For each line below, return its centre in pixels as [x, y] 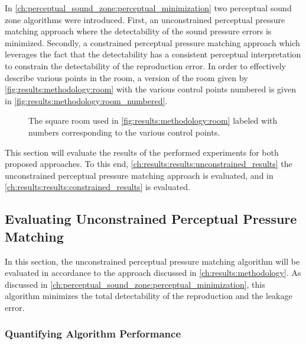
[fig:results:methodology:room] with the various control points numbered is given [150, 89]
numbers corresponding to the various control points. [124, 132]
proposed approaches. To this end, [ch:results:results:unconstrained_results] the [149, 164]
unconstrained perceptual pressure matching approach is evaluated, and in [139, 175]
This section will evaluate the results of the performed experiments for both [142, 152]
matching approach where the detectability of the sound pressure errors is [138, 31]
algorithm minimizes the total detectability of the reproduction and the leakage [149, 296]
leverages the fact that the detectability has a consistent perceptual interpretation [153, 54]
